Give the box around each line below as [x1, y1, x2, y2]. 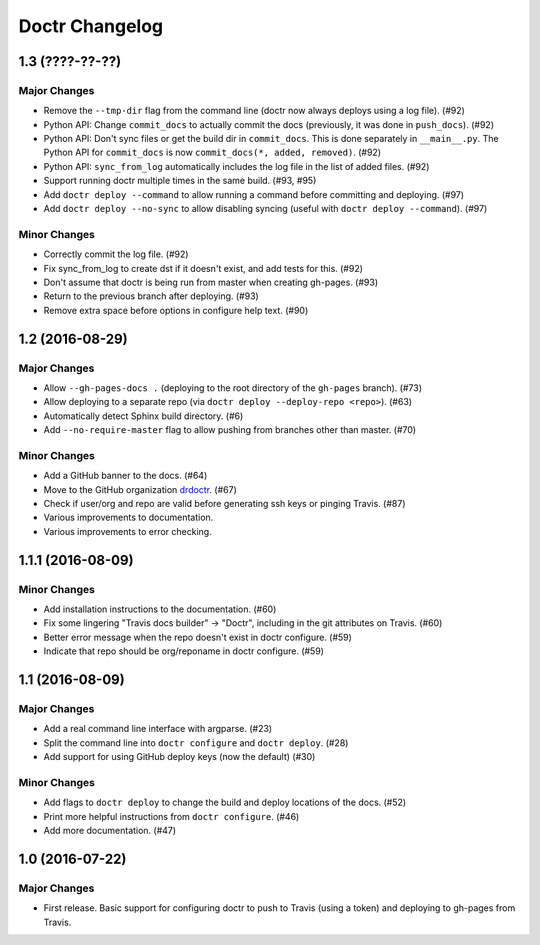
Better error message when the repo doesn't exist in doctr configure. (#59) [43, 631, 352, 643]
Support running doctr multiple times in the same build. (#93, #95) [43, 175, 317, 187]
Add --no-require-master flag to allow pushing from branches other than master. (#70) [43, 424, 417, 436]
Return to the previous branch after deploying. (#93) [43, 290, 259, 302]
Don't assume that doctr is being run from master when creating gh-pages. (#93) [43, 276, 379, 288]
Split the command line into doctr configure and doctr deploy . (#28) [43, 736, 349, 749]
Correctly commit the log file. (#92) [43, 248, 189, 260]
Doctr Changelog [18, 15, 164, 37]
